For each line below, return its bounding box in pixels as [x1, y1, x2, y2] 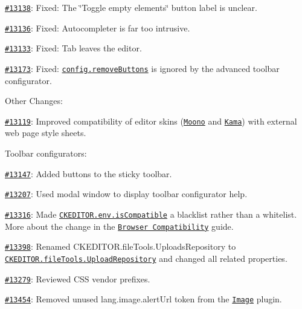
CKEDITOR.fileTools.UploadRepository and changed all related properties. [5, 252, 288, 264]
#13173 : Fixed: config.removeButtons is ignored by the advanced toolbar [5, 62, 280, 74]
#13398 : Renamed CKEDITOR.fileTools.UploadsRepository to [5, 240, 236, 253]
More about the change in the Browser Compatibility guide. [5, 220, 234, 232]
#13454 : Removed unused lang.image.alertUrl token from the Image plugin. [5, 293, 282, 305]
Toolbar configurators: [5, 147, 87, 160]
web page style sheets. [5, 126, 86, 139]
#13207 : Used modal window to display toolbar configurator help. [5, 187, 248, 200]
